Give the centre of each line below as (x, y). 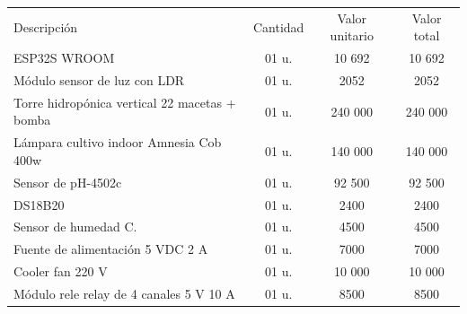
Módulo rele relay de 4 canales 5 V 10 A (124, 293)
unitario (352, 35)
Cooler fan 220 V (61, 271)
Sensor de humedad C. (75, 227)
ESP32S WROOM (64, 58)
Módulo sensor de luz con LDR (99, 80)
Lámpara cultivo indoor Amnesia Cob (118, 142)
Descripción (46, 26)
